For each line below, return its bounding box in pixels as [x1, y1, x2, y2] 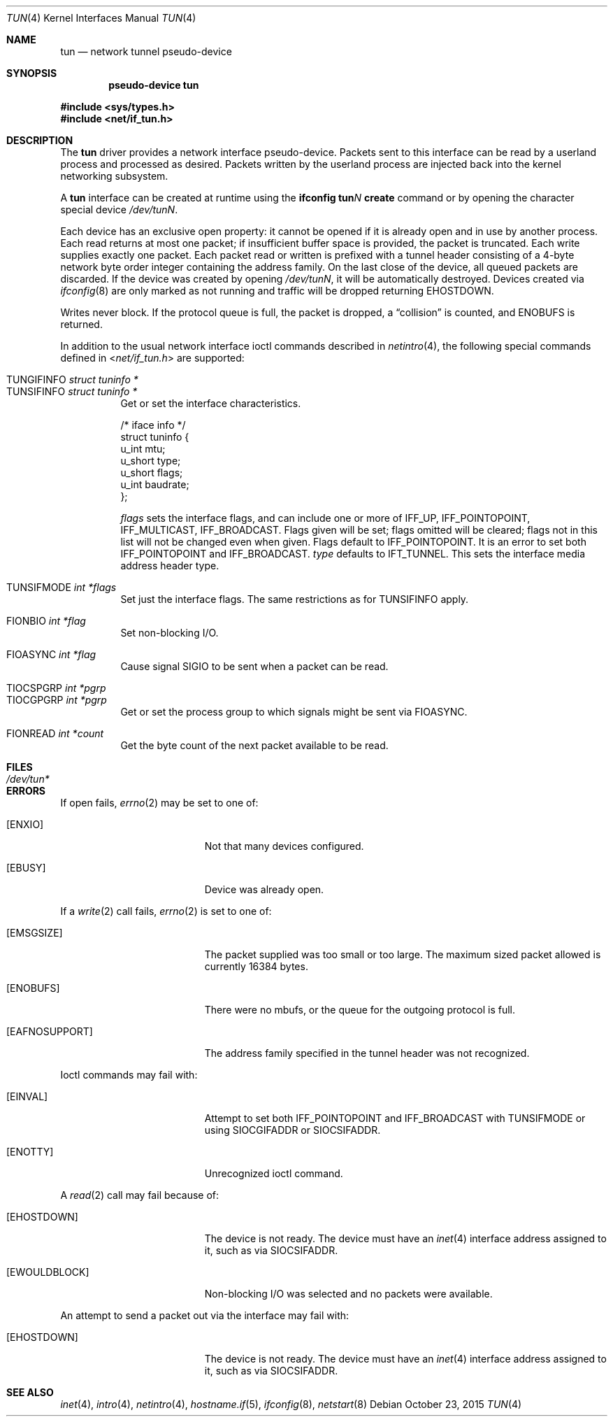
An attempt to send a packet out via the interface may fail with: [60, 1309, 349, 1321]
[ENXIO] [6, 818, 44, 830]
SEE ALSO [6, 1386, 54, 1398]
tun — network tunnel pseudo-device [60, 45, 232, 57]
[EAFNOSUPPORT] [6, 1025, 93, 1037]
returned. [60, 318, 103, 330]
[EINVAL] [6, 1090, 48, 1102]
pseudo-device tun [108, 79, 199, 91]
